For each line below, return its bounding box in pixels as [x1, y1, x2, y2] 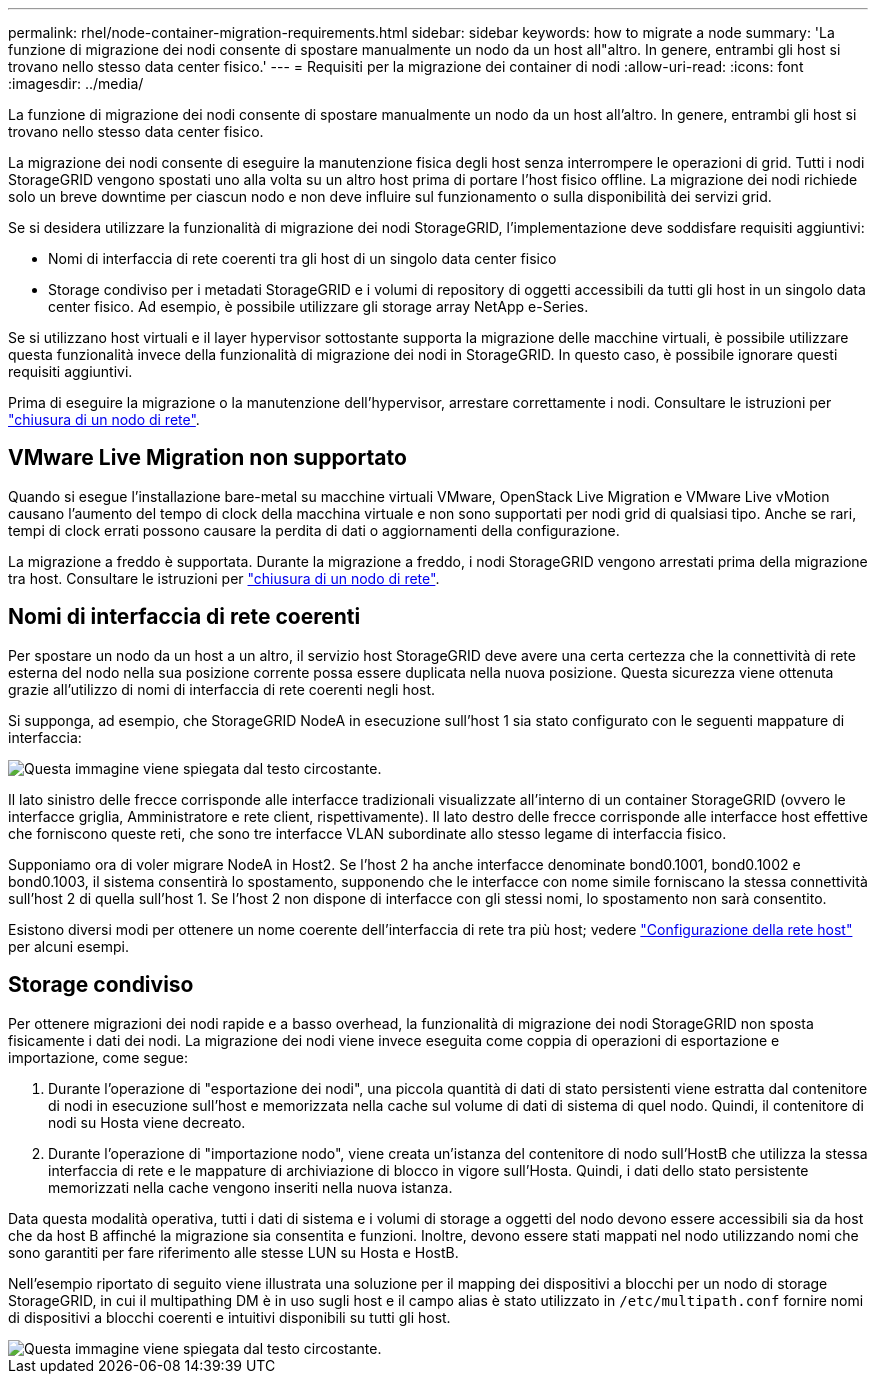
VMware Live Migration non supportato [8, 445, 407, 471]
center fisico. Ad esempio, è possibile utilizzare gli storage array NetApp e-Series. [48, 298, 589, 315]
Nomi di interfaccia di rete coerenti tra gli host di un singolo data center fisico [48, 250, 557, 267]
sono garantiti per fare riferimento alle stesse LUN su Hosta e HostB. [8, 1243, 459, 1261]
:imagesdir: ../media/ [8, 75, 144, 92]
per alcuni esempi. [8, 937, 130, 955]
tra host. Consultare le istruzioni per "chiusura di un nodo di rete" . [8, 569, 440, 587]
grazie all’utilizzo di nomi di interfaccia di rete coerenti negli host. [8, 680, 436, 698]
